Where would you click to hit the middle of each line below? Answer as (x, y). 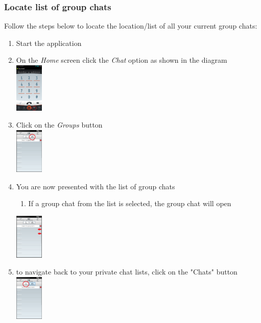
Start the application (49, 43)
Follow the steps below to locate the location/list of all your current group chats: (131, 26)
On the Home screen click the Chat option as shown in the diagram (122, 60)
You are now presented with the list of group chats (96, 186)
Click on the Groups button (59, 125)
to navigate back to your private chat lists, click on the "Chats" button (127, 272)
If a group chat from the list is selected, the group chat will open (130, 203)
